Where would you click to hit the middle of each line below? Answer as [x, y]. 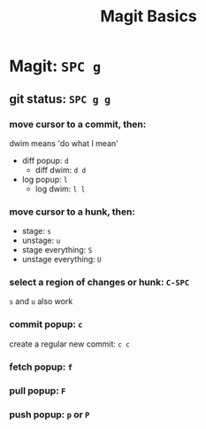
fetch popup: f [41, 367]
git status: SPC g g [60, 99]
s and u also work [41, 301]
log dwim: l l [60, 189]
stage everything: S [57, 250]
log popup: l [45, 179]
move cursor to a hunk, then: [72, 212]
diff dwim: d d [61, 169]
